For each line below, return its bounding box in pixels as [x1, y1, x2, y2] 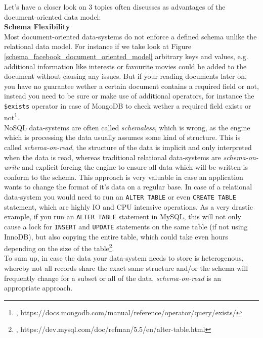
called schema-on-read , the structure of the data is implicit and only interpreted [4, 142, 252, 153]
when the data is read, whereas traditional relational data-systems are [4, 152, 221, 162]
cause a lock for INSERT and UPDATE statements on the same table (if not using [4, 221, 248, 231]
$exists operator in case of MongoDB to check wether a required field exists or [4, 100, 251, 111]
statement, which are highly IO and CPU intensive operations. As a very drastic [4, 201, 253, 212]
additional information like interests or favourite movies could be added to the [4, 61, 247, 71]
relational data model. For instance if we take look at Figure [4, 41, 192, 52]
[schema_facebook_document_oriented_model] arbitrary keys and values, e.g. [4, 51, 248, 61]
